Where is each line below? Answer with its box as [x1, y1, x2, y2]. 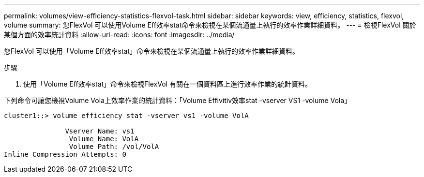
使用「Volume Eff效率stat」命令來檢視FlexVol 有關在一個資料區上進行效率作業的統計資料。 [23, 80, 312, 88]
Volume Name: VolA [69, 135, 139, 143]
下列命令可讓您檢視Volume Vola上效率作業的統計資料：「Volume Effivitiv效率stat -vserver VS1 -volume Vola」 [4, 96, 351, 104]
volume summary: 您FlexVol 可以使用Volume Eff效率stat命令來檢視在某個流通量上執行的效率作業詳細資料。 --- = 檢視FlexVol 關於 [4, 21, 416, 29]
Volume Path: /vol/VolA [69, 143, 159, 150]
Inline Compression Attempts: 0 [4, 150, 126, 158]
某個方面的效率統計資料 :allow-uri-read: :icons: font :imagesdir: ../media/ [4, 30, 235, 39]
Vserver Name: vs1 [65, 127, 135, 135]
